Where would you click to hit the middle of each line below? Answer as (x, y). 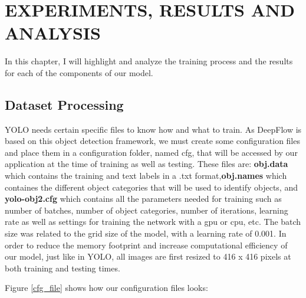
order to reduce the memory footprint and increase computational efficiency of (146, 245)
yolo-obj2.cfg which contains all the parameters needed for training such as (143, 199)
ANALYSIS (53, 33)
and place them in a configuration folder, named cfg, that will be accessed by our (151, 152)
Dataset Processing (64, 104)
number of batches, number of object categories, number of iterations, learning (147, 210)
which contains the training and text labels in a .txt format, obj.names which (146, 176)
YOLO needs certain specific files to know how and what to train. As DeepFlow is (153, 129)
